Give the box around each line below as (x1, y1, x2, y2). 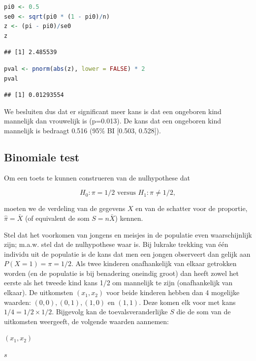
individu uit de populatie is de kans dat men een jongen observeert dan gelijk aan (4, 248, 251, 259)
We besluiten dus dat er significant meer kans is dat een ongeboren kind (4, 106, 222, 116)
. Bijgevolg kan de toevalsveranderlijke (52, 306, 168, 317)
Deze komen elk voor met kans (143, 297, 236, 307)
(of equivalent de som (25, 212, 90, 223)
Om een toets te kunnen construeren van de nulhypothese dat (4, 172, 190, 182)
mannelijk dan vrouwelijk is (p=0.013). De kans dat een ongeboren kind (4, 116, 222, 126)
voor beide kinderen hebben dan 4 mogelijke (106, 287, 240, 298)
